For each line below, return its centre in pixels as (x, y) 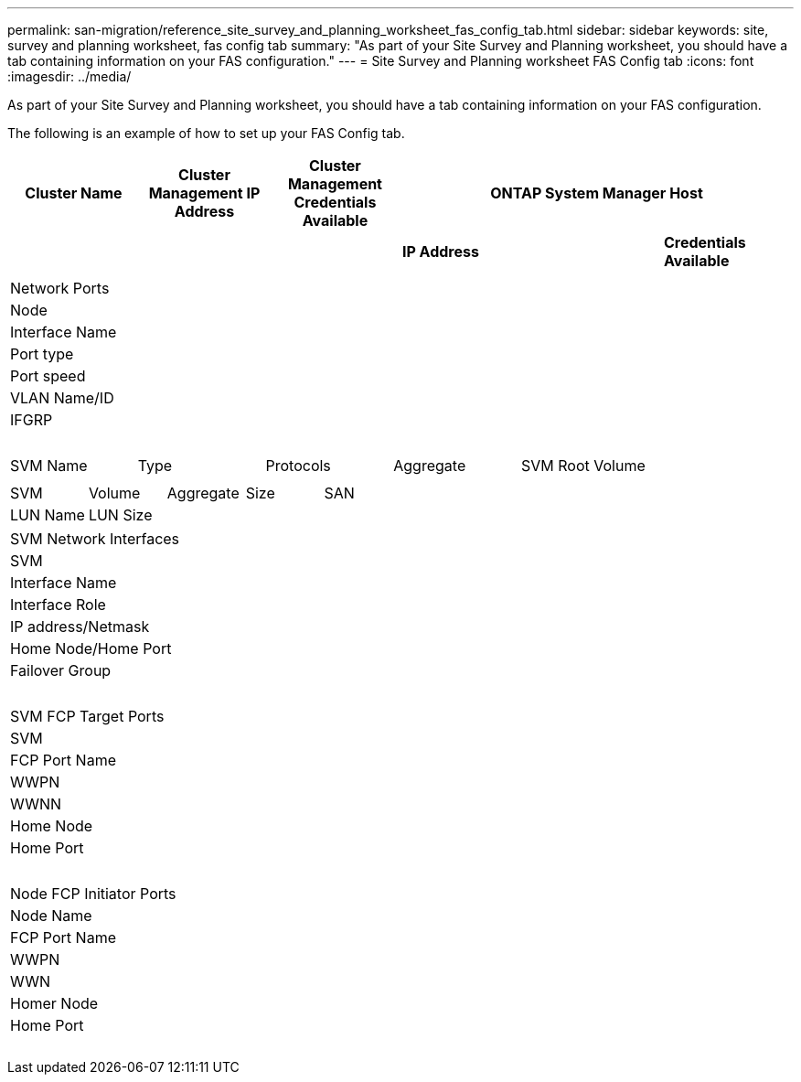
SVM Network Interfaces (95, 539)
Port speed (48, 376)
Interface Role (58, 605)
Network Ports (60, 288)
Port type (42, 354)
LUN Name (48, 515)
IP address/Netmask (80, 627)
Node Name (51, 916)
